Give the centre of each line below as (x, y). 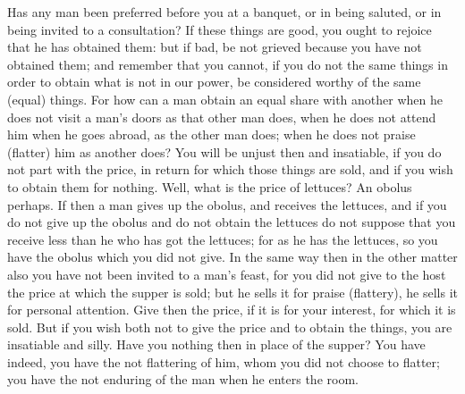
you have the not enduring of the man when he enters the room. (183, 379)
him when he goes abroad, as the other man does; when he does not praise (211, 134)
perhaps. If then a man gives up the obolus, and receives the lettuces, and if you (227, 204)
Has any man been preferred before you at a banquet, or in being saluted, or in (224, 12)
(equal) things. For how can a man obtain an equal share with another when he (225, 99)
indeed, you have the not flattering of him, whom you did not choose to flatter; (224, 361)
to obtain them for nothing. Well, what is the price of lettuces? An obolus (210, 186)
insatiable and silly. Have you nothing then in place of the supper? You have (216, 344)
